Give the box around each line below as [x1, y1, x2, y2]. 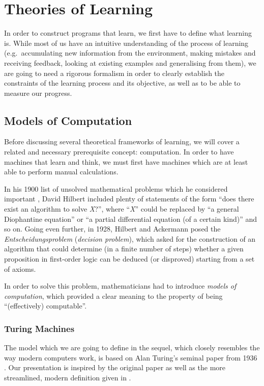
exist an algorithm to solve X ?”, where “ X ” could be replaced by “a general [4, 203, 239, 214]
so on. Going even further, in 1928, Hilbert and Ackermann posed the [4, 223, 221, 234]
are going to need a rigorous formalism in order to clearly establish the [4, 67, 225, 78]
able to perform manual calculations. [4, 166, 119, 177]
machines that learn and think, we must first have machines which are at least [4, 156, 248, 167]
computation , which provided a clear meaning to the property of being [4, 290, 223, 301]
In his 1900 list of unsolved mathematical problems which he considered [4, 183, 228, 194]
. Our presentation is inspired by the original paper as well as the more [4, 362, 226, 373]
